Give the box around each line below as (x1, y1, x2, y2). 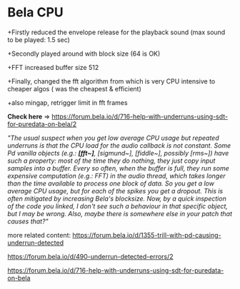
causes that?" (7, 217, 49, 225)
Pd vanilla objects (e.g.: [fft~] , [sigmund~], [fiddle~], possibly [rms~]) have (7, 148, 229, 157)
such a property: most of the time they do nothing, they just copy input (7, 156, 216, 165)
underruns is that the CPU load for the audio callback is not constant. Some (7, 141, 231, 150)
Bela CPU (7, 4, 64, 21)
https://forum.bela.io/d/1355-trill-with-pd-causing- (72, 230, 221, 239)
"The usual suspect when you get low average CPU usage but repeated (7, 133, 219, 142)
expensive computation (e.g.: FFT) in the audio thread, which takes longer (7, 171, 226, 180)
